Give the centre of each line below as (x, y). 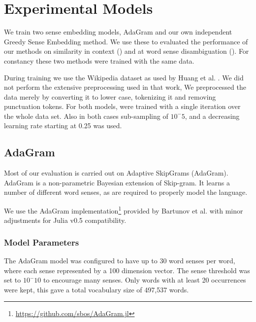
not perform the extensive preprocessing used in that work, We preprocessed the (125, 87)
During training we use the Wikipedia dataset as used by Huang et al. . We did (124, 77)
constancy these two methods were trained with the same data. (99, 60)
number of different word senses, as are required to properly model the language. (126, 192)
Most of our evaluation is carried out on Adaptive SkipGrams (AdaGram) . (116, 173)
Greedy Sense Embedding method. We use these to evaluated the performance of (126, 41)
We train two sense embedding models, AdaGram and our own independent (118, 32)
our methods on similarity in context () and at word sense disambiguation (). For (127, 51)
